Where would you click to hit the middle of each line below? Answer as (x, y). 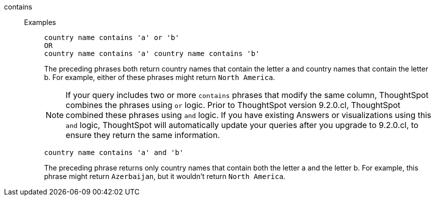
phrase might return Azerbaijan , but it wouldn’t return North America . (165, 176)
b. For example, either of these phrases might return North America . (160, 77)
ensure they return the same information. (143, 135)
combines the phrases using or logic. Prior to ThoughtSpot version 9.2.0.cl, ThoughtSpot (233, 105)
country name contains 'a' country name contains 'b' (152, 53)
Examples (40, 22)
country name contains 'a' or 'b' (112, 37)
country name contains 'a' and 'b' (114, 152)
